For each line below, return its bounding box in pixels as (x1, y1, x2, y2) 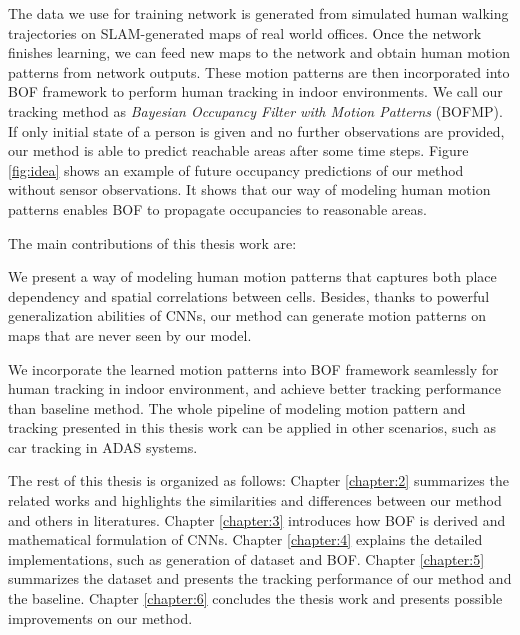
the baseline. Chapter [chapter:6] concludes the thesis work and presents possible (8, 588, 503, 609)
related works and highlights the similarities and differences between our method (8, 490, 502, 511)
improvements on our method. (8, 607, 193, 628)
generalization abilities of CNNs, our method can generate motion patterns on (8, 305, 486, 326)
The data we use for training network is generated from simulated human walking (8, 3, 509, 23)
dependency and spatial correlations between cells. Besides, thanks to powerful (8, 285, 490, 306)
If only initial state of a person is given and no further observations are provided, (8, 120, 505, 141)
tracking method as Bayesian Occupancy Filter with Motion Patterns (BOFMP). (8, 100, 503, 121)
